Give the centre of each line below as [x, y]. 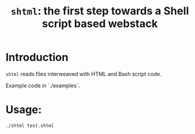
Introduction [37, 57]
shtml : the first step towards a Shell [100, 11]
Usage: [24, 110]
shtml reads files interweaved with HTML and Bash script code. [84, 74]
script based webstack [100, 24]
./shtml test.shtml [30, 126]
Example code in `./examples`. [43, 86]
